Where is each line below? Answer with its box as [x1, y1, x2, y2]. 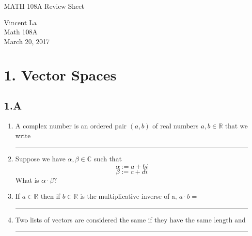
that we [225, 120, 248, 130]
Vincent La [4, 17, 37, 27]
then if [40, 191, 60, 201]
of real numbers [152, 120, 199, 130]
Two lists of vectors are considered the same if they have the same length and [15, 214, 246, 224]
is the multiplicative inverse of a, [80, 191, 177, 201]
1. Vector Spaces [4, 64, 117, 84]
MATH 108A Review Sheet [4, 1, 84, 11]
